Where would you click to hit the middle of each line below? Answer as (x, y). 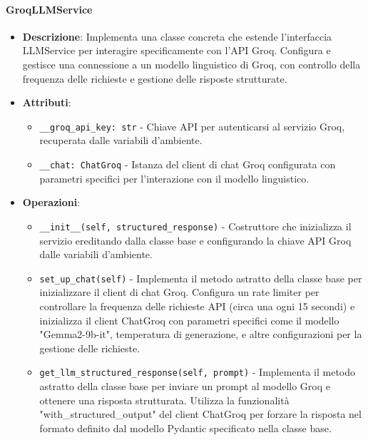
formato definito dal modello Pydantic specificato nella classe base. (185, 428)
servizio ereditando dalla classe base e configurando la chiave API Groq (195, 240)
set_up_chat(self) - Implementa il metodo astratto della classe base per (201, 278)
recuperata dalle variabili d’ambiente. (121, 140)
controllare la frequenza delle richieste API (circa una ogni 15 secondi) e (197, 306)
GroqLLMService (49, 9)
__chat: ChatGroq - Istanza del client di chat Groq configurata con (188, 164)
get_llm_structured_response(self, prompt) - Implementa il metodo (198, 372)
